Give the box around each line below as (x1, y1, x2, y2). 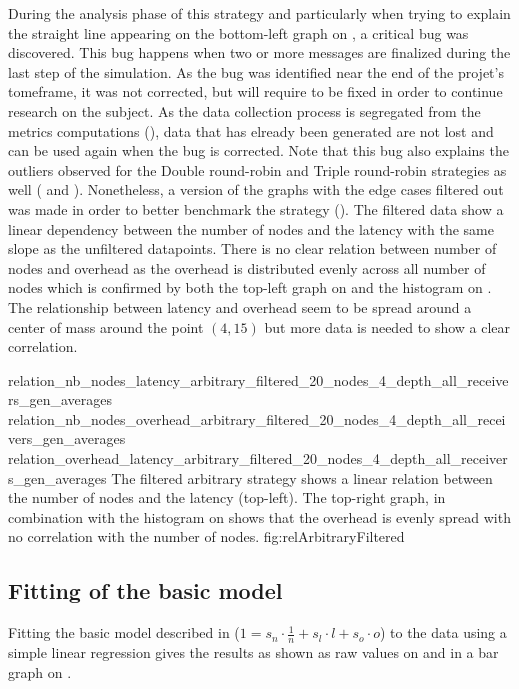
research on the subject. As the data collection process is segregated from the (8, 100, 481, 121)
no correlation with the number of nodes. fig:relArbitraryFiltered (8, 526, 405, 547)
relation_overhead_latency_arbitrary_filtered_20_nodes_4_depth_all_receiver (8, 448, 508, 469)
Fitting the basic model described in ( (8, 622, 240, 643)
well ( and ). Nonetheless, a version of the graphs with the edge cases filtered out (8, 179, 504, 200)
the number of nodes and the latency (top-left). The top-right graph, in (8, 487, 446, 508)
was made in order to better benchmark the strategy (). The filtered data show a (8, 198, 504, 219)
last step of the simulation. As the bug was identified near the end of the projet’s (8, 61, 504, 82)
